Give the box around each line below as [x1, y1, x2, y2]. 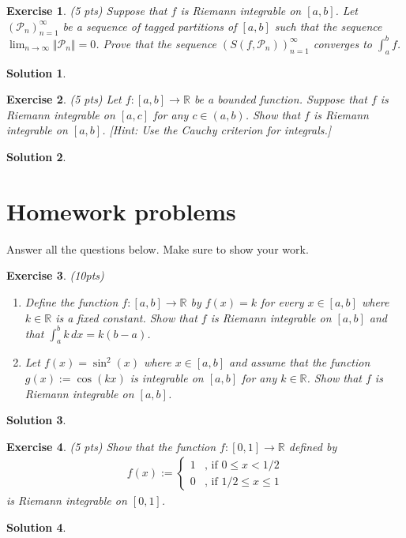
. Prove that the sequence [96, 35, 216, 51]
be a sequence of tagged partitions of [62, 17, 237, 34]
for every [261, 293, 304, 310]
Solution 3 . [6, 412, 66, 428]
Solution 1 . [6, 64, 66, 81]
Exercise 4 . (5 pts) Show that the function [6, 438, 216, 454]
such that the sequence [274, 17, 382, 34]
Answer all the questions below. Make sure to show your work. [6, 240, 309, 257]
